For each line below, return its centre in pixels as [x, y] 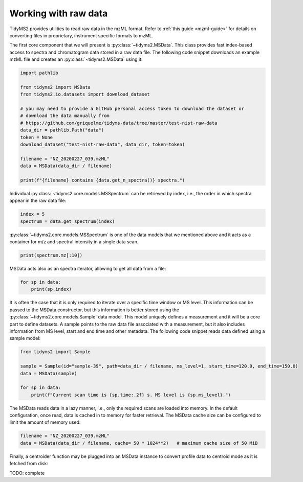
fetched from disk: [29, 464]
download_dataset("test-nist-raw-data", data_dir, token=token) [103, 144]
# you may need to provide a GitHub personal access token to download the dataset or [132, 109]
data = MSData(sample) [49, 373]
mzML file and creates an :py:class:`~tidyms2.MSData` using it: [76, 59]
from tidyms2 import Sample [55, 352]
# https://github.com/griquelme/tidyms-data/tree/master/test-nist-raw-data [119, 123]
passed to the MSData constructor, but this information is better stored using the [94, 310]
